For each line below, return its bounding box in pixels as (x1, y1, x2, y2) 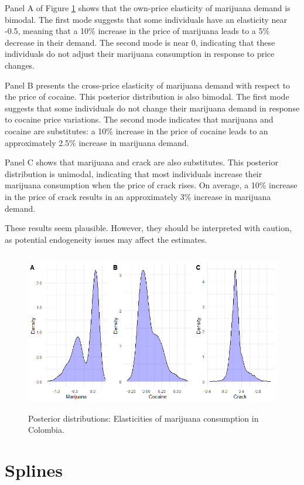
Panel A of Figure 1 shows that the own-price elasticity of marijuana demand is (5, 2, 291, 13)
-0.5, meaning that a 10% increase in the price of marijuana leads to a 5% (5, 25, 270, 37)
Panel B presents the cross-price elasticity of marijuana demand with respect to (5, 79, 291, 91)
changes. (5, 59, 35, 71)
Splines (5, 457, 63, 481)
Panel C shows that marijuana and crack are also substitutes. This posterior (5, 156, 278, 168)
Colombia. (28, 423, 64, 436)
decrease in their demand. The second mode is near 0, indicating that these (5, 36, 275, 48)
